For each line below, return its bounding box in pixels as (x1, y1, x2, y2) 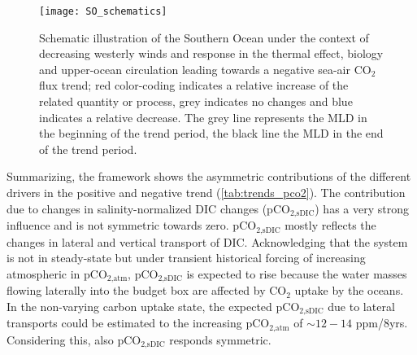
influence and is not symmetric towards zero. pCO (7, 217, 257, 234)
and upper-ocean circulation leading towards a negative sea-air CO (39, 60, 371, 77)
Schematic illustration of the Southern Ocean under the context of (39, 28, 369, 46)
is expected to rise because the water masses (186, 265, 407, 282)
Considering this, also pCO (7, 331, 141, 348)
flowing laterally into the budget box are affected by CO (7, 282, 287, 299)
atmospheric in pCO (7, 265, 107, 282)
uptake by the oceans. (294, 282, 404, 299)
